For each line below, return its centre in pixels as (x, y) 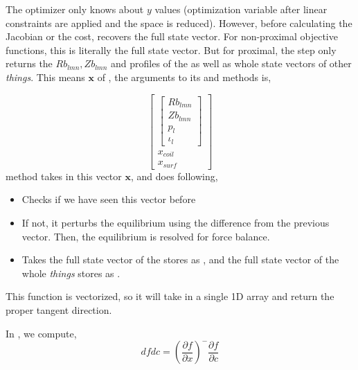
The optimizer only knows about (75, 9)
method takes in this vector (64, 176)
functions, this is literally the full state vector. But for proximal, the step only (171, 50)
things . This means (45, 77)
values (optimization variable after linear (241, 9)
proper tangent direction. (59, 310)
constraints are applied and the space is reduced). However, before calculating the (179, 23)
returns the (29, 63)
